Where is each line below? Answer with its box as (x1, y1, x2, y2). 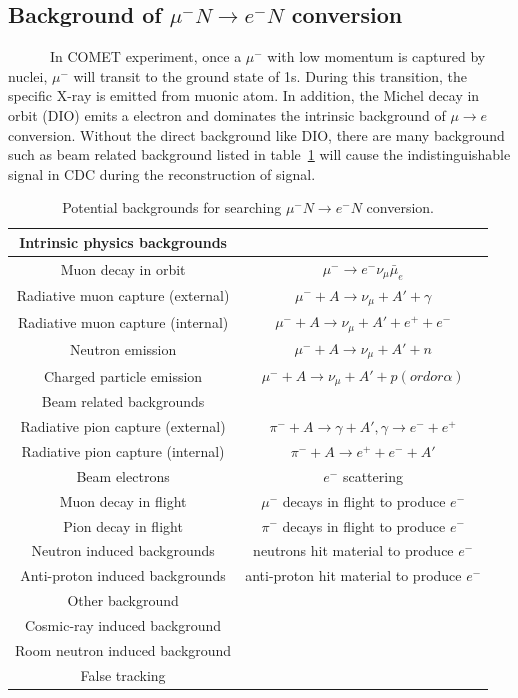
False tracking (80, 664, 166, 685)
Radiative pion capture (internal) (21, 441, 225, 461)
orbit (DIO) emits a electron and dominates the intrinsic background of (8, 104, 446, 125)
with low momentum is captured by (267, 46, 486, 67)
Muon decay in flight (59, 490, 187, 511)
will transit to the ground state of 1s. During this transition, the (73, 65, 468, 86)
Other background (67, 590, 179, 611)
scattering (342, 465, 403, 486)
